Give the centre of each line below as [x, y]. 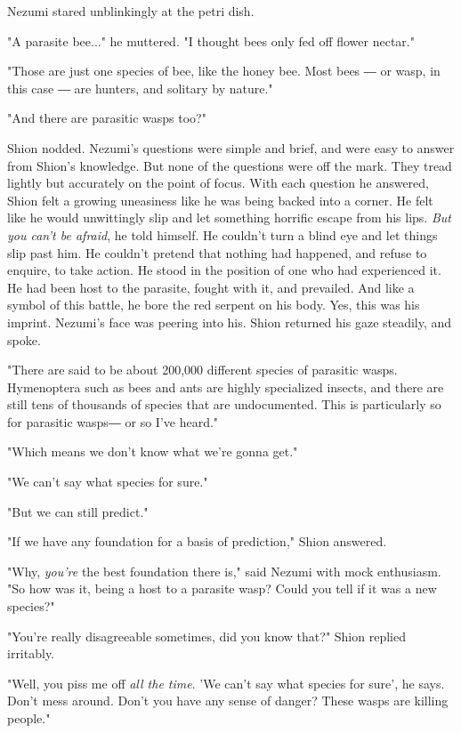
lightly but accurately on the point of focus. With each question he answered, [218, 183]
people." [29, 718]
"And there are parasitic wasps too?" [107, 118]
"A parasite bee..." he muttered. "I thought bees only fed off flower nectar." [211, 40]
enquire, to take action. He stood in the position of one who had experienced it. [224, 270]
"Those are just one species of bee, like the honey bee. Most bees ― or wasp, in [224, 71]
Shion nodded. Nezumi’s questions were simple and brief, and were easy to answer [231, 147]
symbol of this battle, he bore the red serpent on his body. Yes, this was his [214, 305]
